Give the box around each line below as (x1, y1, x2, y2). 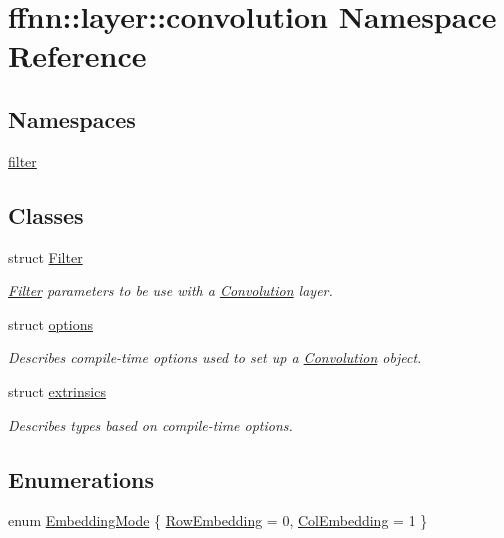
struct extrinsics (8, 380, 106, 401)
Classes (8, 199, 84, 230)
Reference (8, 35, 147, 76)
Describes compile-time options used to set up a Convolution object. (8, 347, 422, 368)
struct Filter (8, 246, 83, 267)
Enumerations (8, 463, 155, 494)
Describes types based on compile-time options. (8, 414, 293, 435)
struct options (8, 313, 93, 334)
